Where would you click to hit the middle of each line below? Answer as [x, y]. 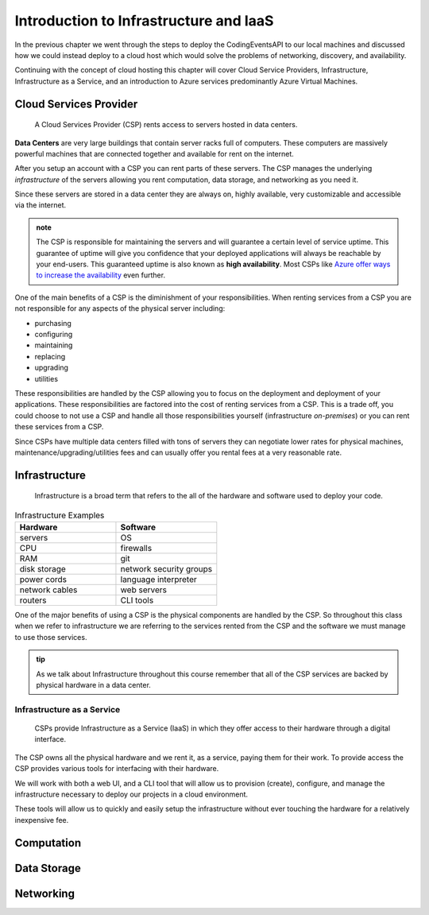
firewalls [136, 549]
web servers [143, 590]
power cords [43, 580]
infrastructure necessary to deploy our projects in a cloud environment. [131, 794]
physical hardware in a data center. [93, 685]
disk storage [43, 569]
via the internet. [41, 205]
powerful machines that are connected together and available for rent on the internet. [154, 153]
